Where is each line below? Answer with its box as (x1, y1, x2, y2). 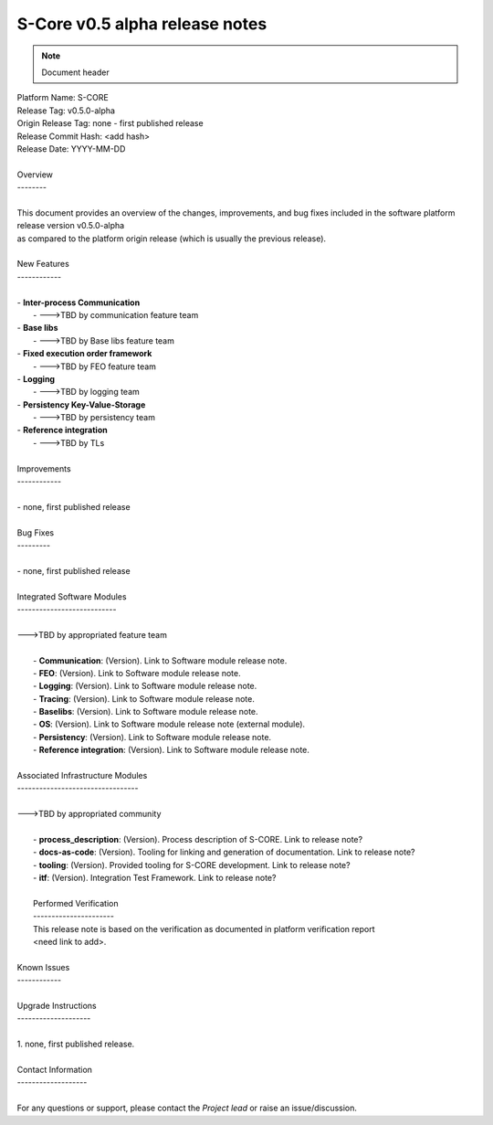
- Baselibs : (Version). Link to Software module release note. (33, 706, 259, 717)
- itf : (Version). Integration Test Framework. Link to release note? (33, 873, 277, 884)
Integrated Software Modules (16, 590, 127, 602)
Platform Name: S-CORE (16, 92, 109, 103)
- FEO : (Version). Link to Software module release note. (33, 667, 241, 678)
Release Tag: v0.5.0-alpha (16, 105, 116, 116)
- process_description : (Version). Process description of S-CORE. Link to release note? (33, 833, 363, 844)
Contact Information (16, 1065, 93, 1076)
